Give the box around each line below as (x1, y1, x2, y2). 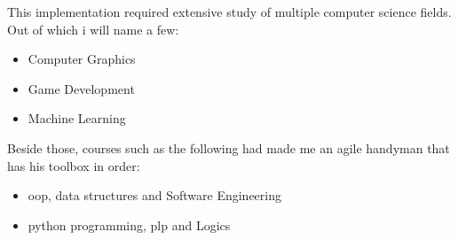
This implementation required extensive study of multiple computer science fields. (7, 3, 452, 20)
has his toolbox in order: (7, 156, 140, 174)
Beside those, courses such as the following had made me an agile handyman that (7, 138, 450, 157)
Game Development (28, 79, 135, 97)
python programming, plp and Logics (28, 215, 231, 234)
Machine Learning (28, 109, 126, 128)
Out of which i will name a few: (7, 19, 179, 38)
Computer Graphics (28, 50, 136, 68)
